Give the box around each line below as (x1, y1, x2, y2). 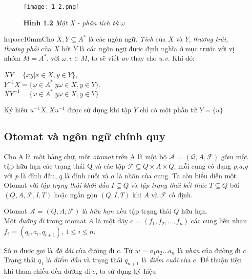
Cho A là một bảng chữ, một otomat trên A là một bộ (4, 151, 167, 161)
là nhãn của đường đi (177, 245, 241, 255)
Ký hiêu (4, 104, 28, 114)
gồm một (221, 151, 248, 161)
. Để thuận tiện (196, 255, 242, 265)
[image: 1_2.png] (23, 3, 80, 10)
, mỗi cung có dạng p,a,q (174, 161, 248, 171)
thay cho (131, 53, 157, 63)
